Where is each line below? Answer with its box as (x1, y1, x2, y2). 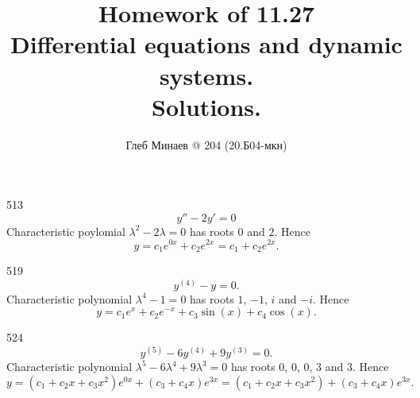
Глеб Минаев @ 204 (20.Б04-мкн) (125, 136, 287, 153)
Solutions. (152, 90, 261, 122)
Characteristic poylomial (6, 222, 125, 239)
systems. (159, 59, 254, 91)
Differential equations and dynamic (10, 28, 403, 60)
